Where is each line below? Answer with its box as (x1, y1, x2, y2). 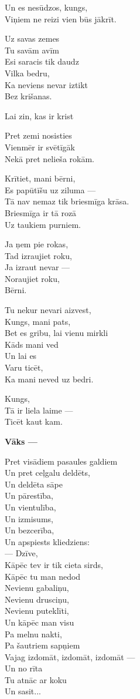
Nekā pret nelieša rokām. (5, 152, 94, 164)
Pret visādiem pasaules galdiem (5, 455, 118, 467)
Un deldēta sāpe (5, 478, 63, 490)
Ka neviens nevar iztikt (5, 78, 88, 90)
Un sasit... (5, 685, 41, 697)
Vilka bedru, (5, 66, 50, 79)
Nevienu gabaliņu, (5, 582, 69, 594)
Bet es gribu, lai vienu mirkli (5, 327, 108, 339)
